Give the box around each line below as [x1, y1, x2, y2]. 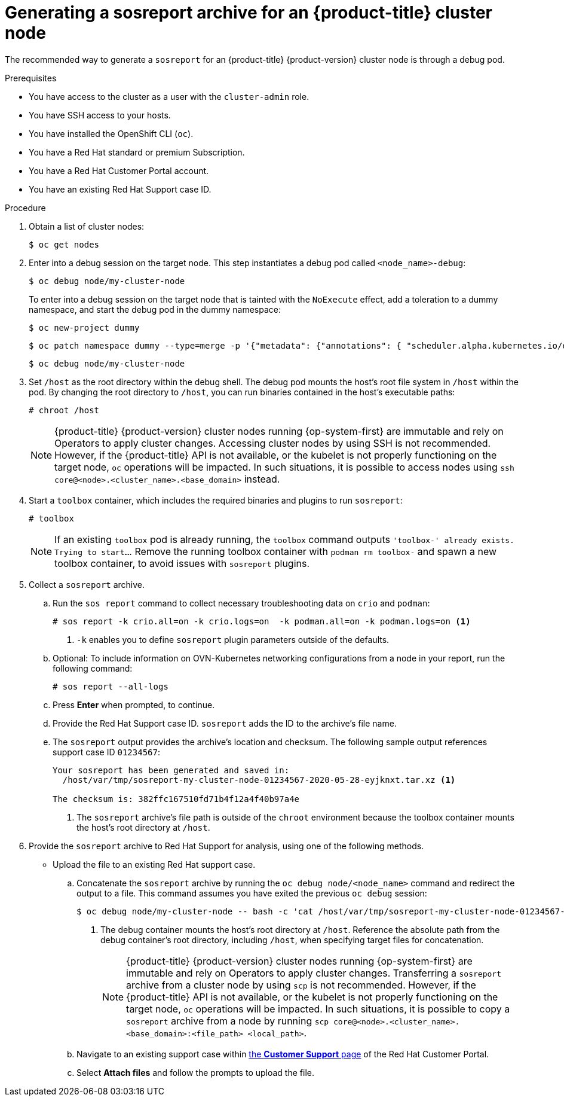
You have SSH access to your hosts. [29, 109, 171, 120]
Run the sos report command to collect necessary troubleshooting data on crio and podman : [53, 597, 430, 608]
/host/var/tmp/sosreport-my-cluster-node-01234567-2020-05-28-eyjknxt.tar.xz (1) [62, 774, 456, 785]
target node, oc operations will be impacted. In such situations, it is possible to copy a [126, 1002, 510, 1015]
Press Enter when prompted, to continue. [53, 699, 215, 710]
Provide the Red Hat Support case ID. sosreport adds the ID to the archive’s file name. [53, 718, 397, 728]
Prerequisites [5, 72, 57, 83]
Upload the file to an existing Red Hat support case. [53, 859, 256, 870]
